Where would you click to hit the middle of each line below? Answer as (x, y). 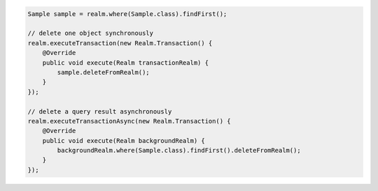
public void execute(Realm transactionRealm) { (126, 62)
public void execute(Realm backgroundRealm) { (124, 140)
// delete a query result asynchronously (100, 111)
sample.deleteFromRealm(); (103, 72)
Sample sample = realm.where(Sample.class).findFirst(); (127, 14)
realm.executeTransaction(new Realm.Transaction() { (120, 43)
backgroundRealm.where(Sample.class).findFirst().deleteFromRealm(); (179, 151)
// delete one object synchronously (91, 33)
